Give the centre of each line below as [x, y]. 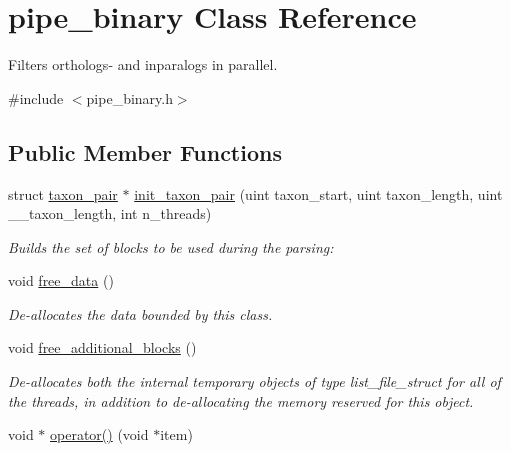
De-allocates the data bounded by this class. [140, 313]
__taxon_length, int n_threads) [110, 213]
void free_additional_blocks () [102, 347]
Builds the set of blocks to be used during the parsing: [171, 246]
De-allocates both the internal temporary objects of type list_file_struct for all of [254, 381]
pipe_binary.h [129, 97]
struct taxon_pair [63, 193]
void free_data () [61, 280]
